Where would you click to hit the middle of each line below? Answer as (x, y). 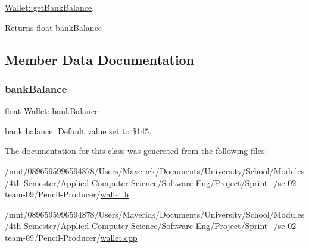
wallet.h (115, 194)
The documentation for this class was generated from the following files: (136, 151)
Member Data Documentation (100, 59)
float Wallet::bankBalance (52, 111)
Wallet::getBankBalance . (50, 7)
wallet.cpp (119, 237)
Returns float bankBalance (54, 27)
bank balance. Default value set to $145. (78, 131)
